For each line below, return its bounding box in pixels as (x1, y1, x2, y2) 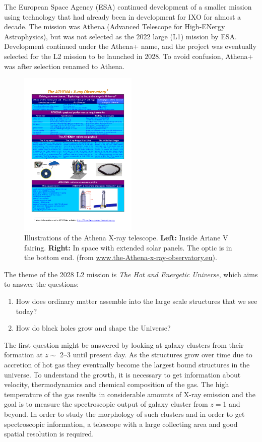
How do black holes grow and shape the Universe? (16, 323, 171, 333)
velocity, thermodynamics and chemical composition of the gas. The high (4, 379, 229, 390)
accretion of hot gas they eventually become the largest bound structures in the (4, 359, 250, 370)
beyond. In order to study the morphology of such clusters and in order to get (4, 409, 245, 419)
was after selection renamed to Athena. (4, 60, 124, 71)
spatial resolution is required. (4, 428, 94, 439)
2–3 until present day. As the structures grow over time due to (60, 349, 252, 360)
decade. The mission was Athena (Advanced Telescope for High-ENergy (4, 21, 225, 32)
